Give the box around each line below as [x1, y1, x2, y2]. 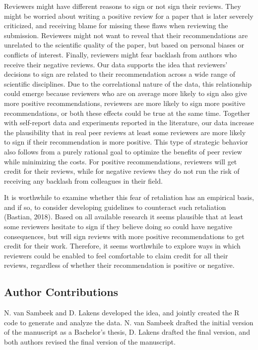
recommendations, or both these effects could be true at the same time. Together [4, 107, 250, 118]
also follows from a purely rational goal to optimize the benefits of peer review [4, 146, 242, 156]
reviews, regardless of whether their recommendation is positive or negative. [4, 260, 235, 270]
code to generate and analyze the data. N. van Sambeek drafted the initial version [4, 317, 254, 327]
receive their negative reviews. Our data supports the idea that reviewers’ [4, 59, 228, 69]
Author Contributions [4, 284, 119, 300]
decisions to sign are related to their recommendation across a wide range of [4, 69, 236, 79]
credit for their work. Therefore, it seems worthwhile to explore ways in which [4, 241, 241, 251]
